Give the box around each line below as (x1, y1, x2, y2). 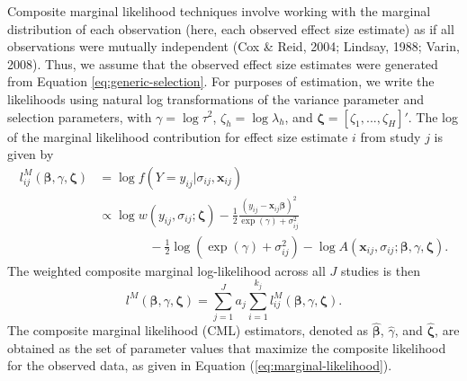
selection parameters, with (7, 107, 152, 126)
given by (7, 145, 54, 164)
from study (360, 127, 421, 146)
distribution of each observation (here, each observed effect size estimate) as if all (7, 19, 454, 38)
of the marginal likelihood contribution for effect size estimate (7, 127, 348, 146)
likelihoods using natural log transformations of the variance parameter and (7, 89, 424, 108)
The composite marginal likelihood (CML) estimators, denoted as (7, 321, 369, 340)
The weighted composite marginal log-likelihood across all (7, 261, 326, 279)
